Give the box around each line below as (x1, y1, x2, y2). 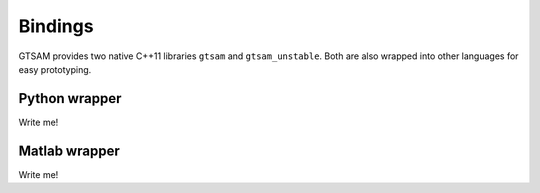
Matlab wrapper (18, 142, 120, 159)
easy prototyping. (18, 63, 92, 75)
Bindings (18, 15, 94, 37)
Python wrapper (18, 90, 122, 107)
